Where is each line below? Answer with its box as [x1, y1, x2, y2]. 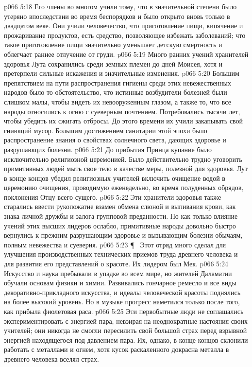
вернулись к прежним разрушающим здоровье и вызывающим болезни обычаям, [4, 230, 243, 240]
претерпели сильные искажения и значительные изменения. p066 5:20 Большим [4, 68, 239, 78]
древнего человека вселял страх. [4, 353, 99, 364]
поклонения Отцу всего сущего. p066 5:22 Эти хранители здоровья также [4, 192, 221, 202]
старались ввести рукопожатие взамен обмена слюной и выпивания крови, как [4, 201, 236, 211]
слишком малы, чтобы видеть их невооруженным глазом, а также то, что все [4, 96, 231, 106]
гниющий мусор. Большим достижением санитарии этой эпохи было [4, 125, 207, 135]
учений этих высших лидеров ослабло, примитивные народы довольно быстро [4, 220, 236, 230]
